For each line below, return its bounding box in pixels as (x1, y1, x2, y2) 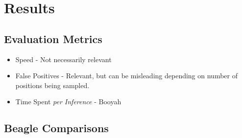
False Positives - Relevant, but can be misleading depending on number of (15, 70, 238, 81)
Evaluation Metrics (4, 31, 102, 46)
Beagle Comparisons (4, 120, 109, 136)
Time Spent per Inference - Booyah (15, 96, 121, 107)
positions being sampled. (15, 80, 90, 90)
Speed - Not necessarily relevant (15, 54, 112, 64)
